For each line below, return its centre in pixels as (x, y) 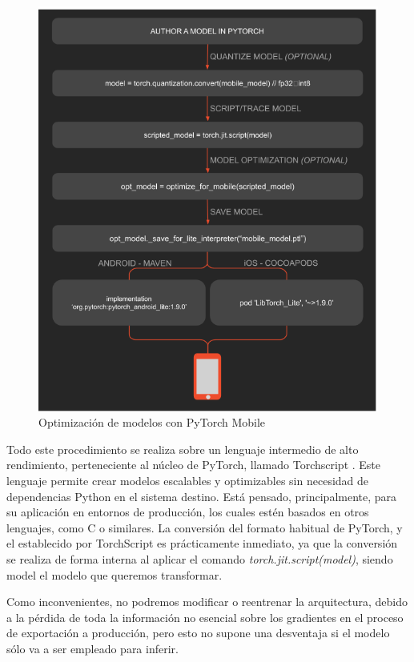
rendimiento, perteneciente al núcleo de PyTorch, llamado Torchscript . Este (194, 465)
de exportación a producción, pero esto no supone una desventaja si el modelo (198, 633)
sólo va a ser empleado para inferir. (92, 648)
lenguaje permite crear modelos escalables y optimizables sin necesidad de (188, 480)
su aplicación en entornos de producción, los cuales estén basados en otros (188, 512)
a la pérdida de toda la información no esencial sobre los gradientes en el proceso (205, 617)
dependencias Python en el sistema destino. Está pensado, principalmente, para (202, 496)
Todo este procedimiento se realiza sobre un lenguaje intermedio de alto (183, 449)
